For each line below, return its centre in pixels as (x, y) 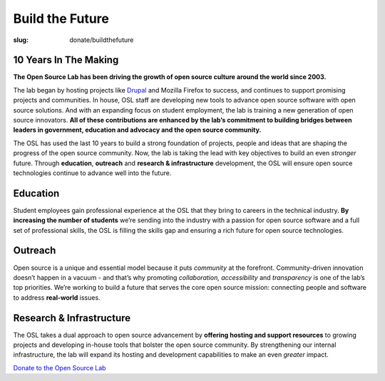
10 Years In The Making (66, 60)
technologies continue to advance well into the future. (92, 173)
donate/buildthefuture (102, 40)
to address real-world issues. (57, 297)
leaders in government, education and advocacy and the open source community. (137, 130)
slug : (21, 40)
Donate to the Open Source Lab (60, 367)
